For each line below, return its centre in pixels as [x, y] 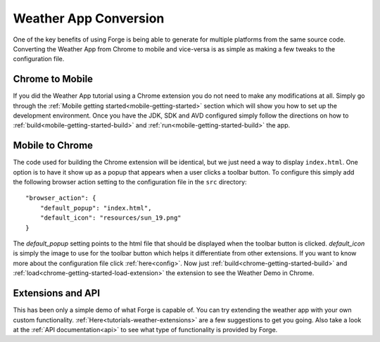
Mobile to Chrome [53, 145]
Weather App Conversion [89, 18]
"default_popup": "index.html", [96, 208]
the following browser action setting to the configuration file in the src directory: [130, 182]
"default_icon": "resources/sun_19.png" [111, 218]
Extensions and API [57, 293]
